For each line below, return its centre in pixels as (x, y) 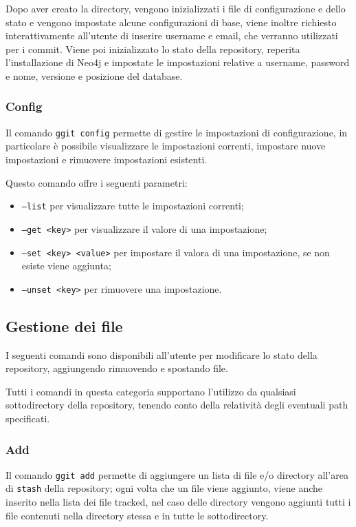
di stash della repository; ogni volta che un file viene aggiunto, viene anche (164, 488)
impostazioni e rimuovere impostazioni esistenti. (107, 159)
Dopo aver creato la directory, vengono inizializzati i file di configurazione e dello (176, 8)
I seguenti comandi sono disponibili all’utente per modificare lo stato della (162, 354)
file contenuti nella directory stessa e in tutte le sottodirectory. (137, 515)
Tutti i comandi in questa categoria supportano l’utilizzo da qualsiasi (151, 391)
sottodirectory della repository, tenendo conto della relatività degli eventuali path (177, 405)
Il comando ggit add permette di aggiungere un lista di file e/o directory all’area (177, 474)
